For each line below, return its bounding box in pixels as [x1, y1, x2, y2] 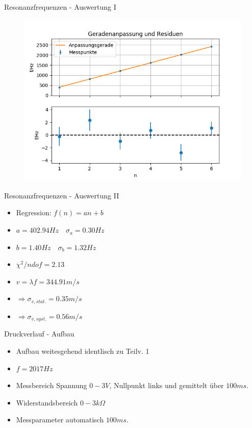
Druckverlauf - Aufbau [4, 328, 74, 339]
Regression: [16, 207, 52, 218]
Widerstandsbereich [16, 397, 78, 408]
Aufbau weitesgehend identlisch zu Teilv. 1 [16, 345, 149, 356]
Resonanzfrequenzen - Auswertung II [4, 190, 119, 200]
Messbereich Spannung [16, 380, 87, 391]
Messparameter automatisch [16, 414, 104, 425]
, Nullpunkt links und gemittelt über [109, 380, 224, 391]
